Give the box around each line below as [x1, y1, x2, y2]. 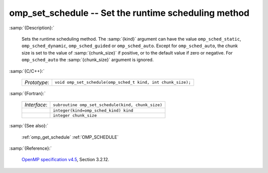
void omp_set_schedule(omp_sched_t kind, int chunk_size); [55, 80, 191, 85]
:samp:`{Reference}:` [9, 145, 52, 151]
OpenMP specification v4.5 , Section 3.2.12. [21, 157, 109, 163]
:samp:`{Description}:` [9, 25, 55, 31]
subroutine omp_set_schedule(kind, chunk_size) [53, 102, 163, 108]
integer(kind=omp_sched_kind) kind [53, 108, 134, 114]
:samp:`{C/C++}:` [9, 68, 45, 74]
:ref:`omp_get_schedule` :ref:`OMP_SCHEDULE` [21, 134, 119, 140]
